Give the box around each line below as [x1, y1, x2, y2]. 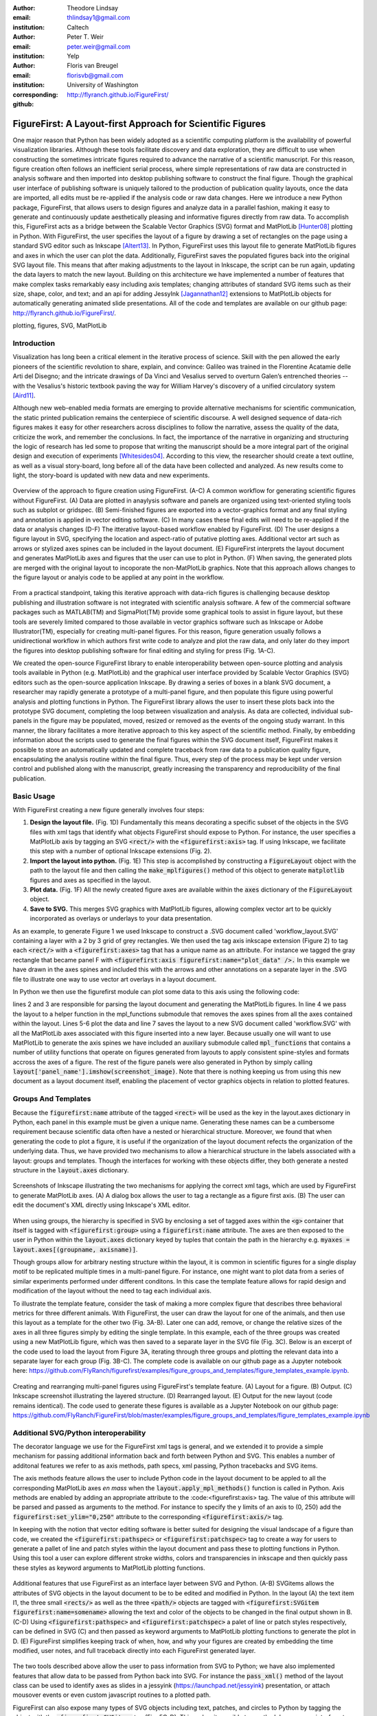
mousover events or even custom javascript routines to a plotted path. [12, 1691, 211, 1699]
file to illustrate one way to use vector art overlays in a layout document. [12, 975, 217, 983]
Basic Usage [12, 791, 56, 801]
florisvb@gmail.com [67, 71, 124, 79]
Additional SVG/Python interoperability [12, 1428, 146, 1437]
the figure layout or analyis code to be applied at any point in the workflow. [12, 573, 225, 581]
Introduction [12, 338, 55, 348]
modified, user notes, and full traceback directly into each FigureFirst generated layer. [12, 1646, 256, 1654]
